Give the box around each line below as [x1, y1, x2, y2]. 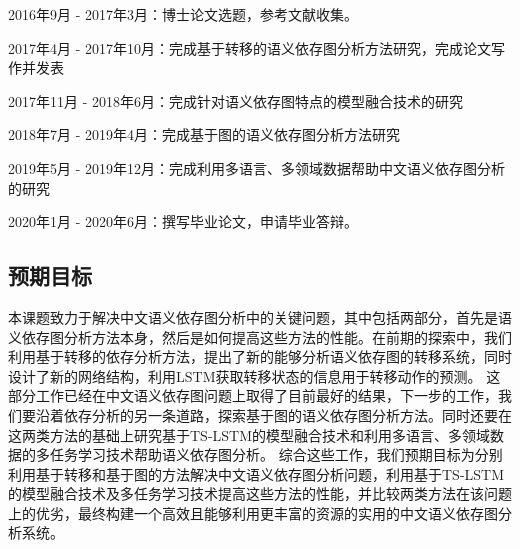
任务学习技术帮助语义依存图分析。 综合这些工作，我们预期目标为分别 [49, 444, 503, 465]
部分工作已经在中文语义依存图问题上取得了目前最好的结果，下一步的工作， [8, 385, 498, 406]
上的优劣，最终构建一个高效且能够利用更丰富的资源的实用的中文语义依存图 [8, 502, 498, 523]
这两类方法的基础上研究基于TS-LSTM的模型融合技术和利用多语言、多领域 [8, 424, 491, 445]
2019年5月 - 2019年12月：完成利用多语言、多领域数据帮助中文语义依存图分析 [8, 157, 505, 178]
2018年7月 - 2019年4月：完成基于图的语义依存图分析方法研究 [8, 124, 400, 145]
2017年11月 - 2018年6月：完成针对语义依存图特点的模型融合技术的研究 [8, 90, 463, 111]
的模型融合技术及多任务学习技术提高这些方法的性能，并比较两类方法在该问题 [8, 483, 512, 504]
